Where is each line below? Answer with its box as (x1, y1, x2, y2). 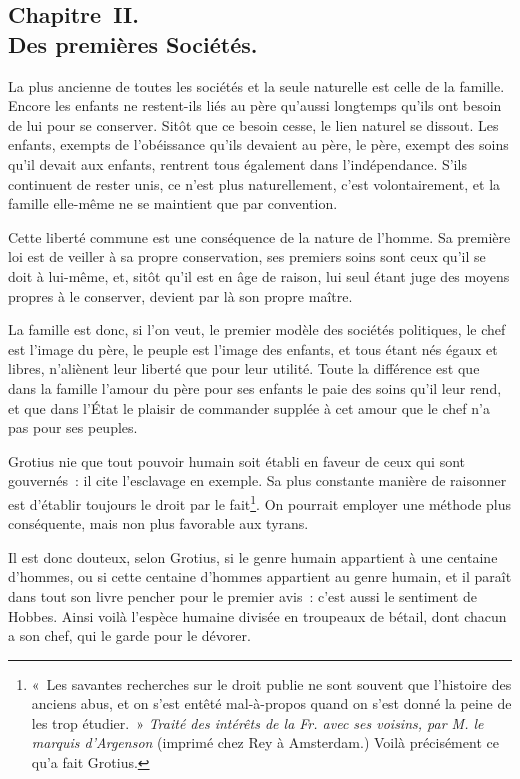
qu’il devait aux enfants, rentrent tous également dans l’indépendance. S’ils (8, 153, 467, 174)
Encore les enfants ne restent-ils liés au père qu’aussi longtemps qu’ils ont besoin (8, 95, 502, 116)
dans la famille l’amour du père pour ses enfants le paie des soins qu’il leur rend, (8, 377, 502, 398)
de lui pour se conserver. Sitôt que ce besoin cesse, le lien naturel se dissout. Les (8, 114, 499, 135)
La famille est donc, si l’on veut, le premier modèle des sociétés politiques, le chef (8, 319, 506, 340)
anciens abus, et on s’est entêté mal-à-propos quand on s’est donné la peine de (31, 693, 512, 714)
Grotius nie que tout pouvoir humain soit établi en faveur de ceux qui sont (8, 450, 466, 471)
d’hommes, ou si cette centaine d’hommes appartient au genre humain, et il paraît (8, 566, 512, 587)
